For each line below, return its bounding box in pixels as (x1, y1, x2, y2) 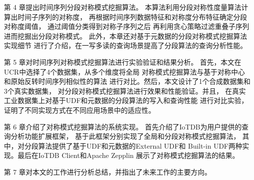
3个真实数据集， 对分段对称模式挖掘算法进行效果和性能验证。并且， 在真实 (4, 85, 246, 96)
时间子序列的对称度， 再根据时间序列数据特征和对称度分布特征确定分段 (17, 11, 247, 22)
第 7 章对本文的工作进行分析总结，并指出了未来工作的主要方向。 (4, 166, 212, 177)
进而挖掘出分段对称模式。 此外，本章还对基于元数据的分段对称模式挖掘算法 (4, 30, 247, 41)
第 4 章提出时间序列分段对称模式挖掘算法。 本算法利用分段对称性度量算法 (4, 2, 241, 12)
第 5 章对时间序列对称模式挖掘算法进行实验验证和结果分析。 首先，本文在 (4, 56, 241, 67)
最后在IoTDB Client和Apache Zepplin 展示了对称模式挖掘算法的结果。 (17, 150, 239, 160)
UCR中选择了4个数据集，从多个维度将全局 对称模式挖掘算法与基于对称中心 (4, 66, 245, 77)
